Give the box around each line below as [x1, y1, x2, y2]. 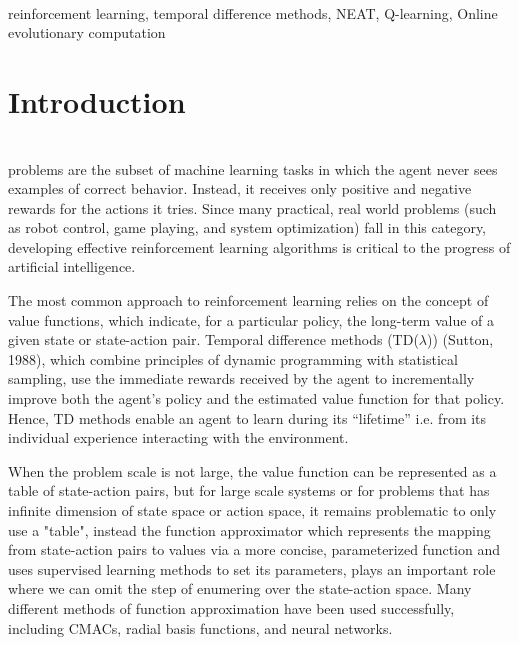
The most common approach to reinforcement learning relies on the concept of [8, 290, 489, 311]
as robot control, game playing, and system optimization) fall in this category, [8, 217, 487, 238]
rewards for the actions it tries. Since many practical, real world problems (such [8, 197, 497, 218]
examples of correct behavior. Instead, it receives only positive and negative [8, 178, 472, 199]
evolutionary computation [8, 22, 166, 43]
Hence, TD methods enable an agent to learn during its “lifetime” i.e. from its [8, 407, 487, 428]
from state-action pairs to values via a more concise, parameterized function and [8, 539, 501, 560]
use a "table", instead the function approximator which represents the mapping [8, 519, 491, 540]
